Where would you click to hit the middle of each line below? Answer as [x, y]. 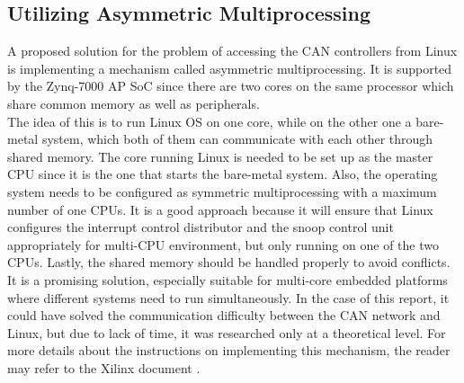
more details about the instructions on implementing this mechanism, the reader [229, 350]
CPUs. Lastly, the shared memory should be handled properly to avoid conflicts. [229, 262]
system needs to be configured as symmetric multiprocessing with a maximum [222, 191]
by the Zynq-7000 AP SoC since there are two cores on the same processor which [231, 86]
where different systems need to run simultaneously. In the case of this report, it [228, 297]
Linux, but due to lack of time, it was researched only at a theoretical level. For [227, 332]
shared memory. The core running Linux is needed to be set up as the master [220, 156]
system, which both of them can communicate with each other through [237, 139]
